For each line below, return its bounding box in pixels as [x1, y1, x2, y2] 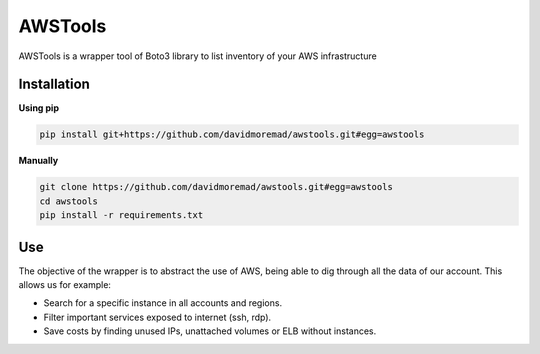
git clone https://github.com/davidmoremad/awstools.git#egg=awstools [39, 181, 394, 193]
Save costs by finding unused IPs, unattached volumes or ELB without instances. [43, 325, 377, 337]
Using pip [18, 102, 60, 114]
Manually [18, 155, 59, 167]
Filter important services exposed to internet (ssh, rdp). [43, 311, 272, 323]
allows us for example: [18, 279, 112, 291]
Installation [18, 76, 90, 93]
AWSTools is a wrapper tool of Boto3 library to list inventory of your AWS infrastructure [18, 50, 377, 62]
